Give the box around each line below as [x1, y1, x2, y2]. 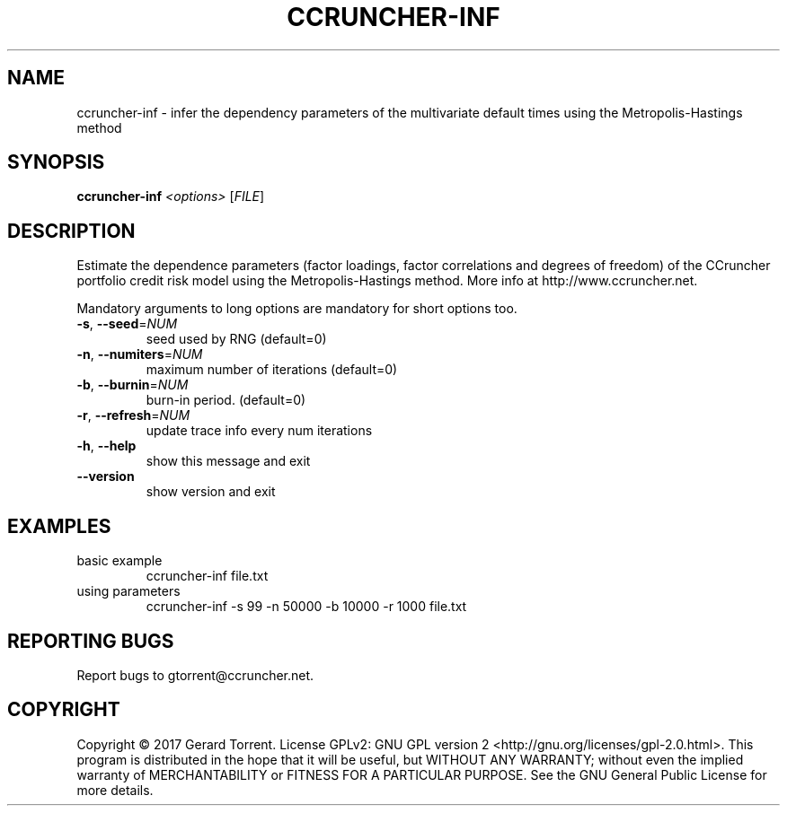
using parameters [76, 583, 181, 599]
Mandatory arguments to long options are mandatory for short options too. [76, 301, 517, 317]
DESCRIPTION [7, 219, 136, 242]
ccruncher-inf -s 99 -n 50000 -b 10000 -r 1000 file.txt [146, 599, 467, 615]
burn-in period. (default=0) [146, 392, 306, 408]
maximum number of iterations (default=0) [146, 362, 398, 378]
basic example [76, 553, 163, 569]
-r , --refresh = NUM [76, 407, 190, 424]
